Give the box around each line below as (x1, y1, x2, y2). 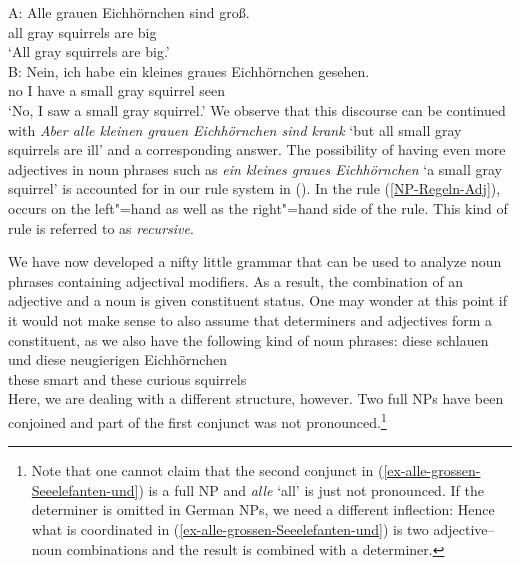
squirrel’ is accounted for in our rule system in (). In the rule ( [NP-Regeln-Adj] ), (8, 178, 501, 199)
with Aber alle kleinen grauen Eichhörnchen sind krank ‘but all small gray (8, 119, 462, 140)
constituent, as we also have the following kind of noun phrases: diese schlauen (8, 329, 489, 350)
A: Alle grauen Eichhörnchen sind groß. (8, 2, 250, 22)
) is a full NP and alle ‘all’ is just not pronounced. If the (138, 479, 484, 500)
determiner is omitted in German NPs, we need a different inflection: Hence (31, 499, 495, 520)
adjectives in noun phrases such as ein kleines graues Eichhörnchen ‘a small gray (8, 158, 502, 179)
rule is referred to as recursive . (8, 217, 194, 238)
